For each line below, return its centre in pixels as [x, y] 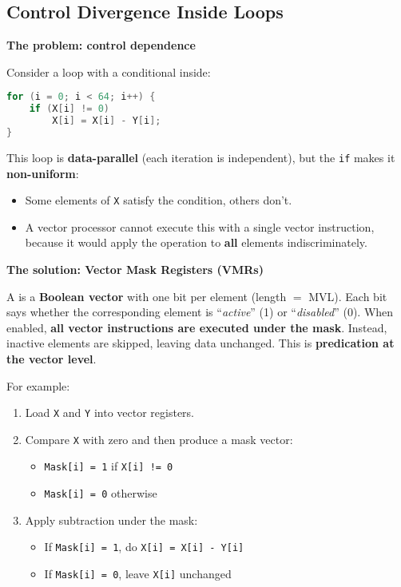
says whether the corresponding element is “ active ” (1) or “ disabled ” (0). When [200, 312]
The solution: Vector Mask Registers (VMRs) [135, 269]
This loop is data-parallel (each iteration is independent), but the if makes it [201, 157]
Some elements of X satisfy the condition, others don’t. [159, 200]
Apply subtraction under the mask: [111, 520]
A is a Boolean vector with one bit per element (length [147, 296]
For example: [38, 385]
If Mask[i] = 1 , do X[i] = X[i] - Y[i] [144, 547]
